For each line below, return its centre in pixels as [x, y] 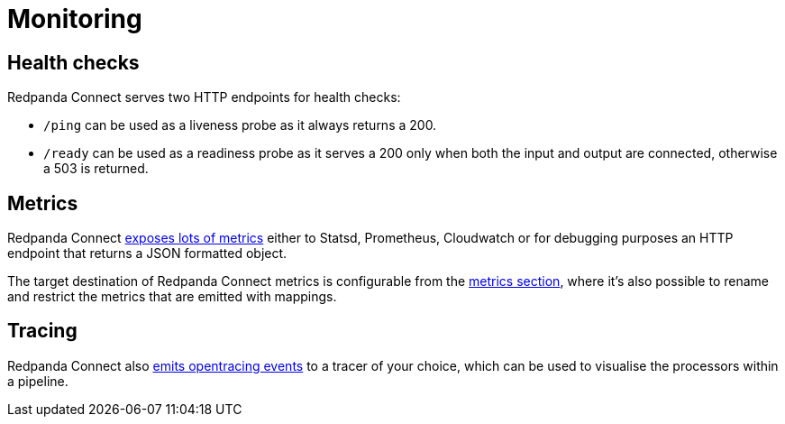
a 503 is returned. [96, 169]
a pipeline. [38, 381]
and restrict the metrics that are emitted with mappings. [172, 297]
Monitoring [75, 19]
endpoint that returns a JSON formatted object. [147, 253]
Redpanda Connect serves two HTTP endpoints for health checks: [204, 97]
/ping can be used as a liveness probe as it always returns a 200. [240, 125]
